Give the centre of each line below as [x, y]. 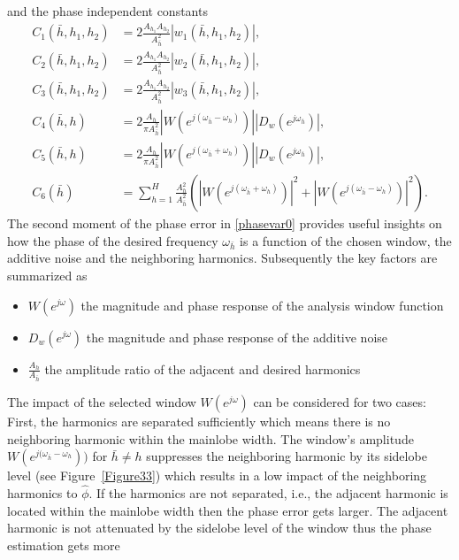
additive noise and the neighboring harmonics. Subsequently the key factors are [222, 258]
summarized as [47, 275]
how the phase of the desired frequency [113, 240]
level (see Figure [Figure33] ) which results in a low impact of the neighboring [217, 476]
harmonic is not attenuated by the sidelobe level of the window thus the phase [219, 528]
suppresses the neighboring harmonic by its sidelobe [287, 456]
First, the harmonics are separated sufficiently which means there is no [199, 422]
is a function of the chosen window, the [346, 240]
